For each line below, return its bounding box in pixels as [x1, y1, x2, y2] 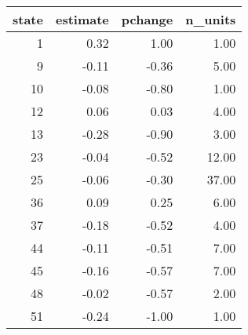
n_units [185, 10, 236, 28]
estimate [55, 10, 109, 28]
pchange [121, 10, 173, 28]
